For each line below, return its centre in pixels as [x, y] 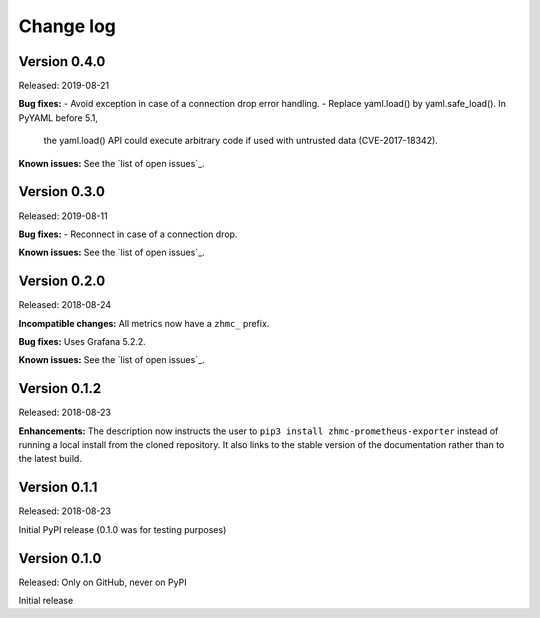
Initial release [46, 601]
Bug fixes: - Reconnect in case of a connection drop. [128, 234]
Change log [67, 26]
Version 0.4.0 [62, 61]
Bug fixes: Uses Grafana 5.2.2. [82, 341]
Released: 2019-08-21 [64, 86]
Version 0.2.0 [62, 281]
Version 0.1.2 [60, 388]
